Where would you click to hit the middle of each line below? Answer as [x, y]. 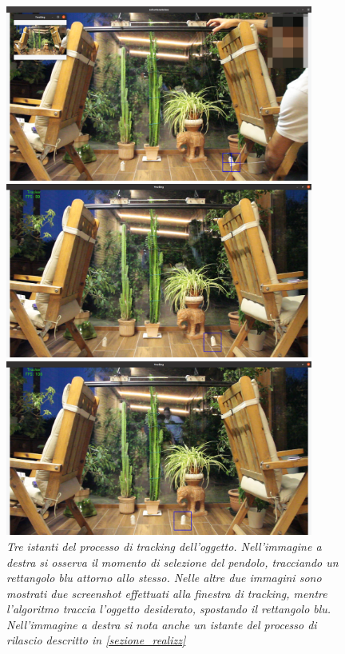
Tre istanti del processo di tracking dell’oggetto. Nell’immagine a [164, 546]
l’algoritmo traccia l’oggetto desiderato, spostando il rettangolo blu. [169, 609]
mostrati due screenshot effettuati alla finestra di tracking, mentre [167, 593]
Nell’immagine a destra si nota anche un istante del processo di [162, 624]
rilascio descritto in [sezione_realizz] [96, 640]
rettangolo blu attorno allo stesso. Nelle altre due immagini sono [164, 578]
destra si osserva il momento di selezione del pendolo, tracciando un [172, 562]
